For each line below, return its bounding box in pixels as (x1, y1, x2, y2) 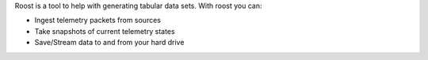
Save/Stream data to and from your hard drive (34, 38, 185, 47)
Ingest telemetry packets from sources (34, 16, 162, 25)
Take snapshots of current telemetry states (34, 26, 175, 36)
